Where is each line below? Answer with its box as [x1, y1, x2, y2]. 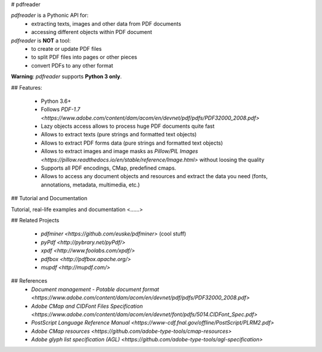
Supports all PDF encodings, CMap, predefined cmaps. [41, 164, 177, 172]
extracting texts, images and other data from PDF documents [31, 20, 181, 27]
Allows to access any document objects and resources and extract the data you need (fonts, [41, 173, 268, 180]
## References [11, 277, 48, 284]
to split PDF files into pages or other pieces [31, 54, 137, 61]
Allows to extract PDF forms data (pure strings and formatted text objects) [41, 139, 223, 146]
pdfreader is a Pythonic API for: [11, 12, 89, 19]
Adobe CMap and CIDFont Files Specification [31, 302, 143, 310]
